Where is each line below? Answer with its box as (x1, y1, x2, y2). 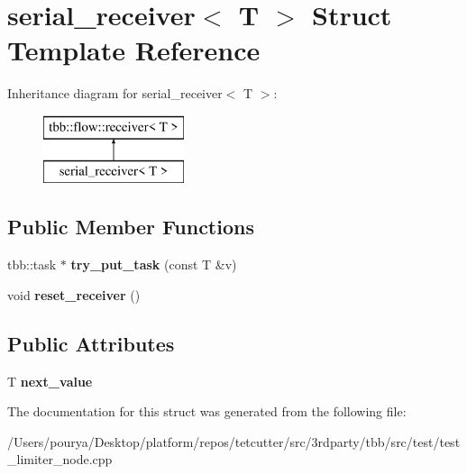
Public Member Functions (7, 213, 254, 241)
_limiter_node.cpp (7, 450, 113, 469)
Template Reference (7, 32, 261, 68)
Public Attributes (7, 329, 175, 357)
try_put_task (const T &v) (70, 255, 237, 274)
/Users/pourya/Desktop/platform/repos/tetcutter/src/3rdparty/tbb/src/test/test (7, 432, 461, 451)
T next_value (7, 371, 93, 390)
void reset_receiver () (7, 285, 141, 304)
